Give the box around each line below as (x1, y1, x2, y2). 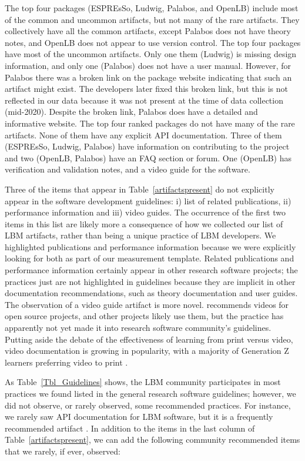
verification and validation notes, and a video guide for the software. (5, 163, 250, 175)
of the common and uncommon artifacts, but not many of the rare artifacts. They (5, 13, 300, 25)
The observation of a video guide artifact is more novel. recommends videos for (5, 298, 289, 310)
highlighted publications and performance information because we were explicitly (5, 240, 296, 253)
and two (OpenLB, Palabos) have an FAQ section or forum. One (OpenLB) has (5, 151, 291, 164)
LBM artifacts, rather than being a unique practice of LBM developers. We (5, 229, 276, 241)
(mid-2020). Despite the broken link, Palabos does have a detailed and (5, 105, 258, 118)
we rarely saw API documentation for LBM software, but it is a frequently (5, 410, 273, 423)
